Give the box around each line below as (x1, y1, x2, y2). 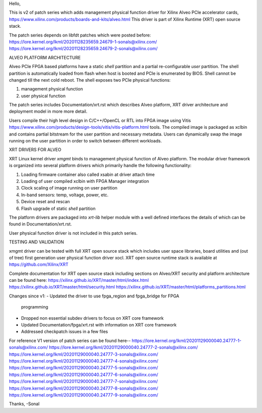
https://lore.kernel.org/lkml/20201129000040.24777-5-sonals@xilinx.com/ (9, 365, 159, 371)
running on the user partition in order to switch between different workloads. (9, 138, 162, 144)
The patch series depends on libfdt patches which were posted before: (9, 32, 151, 38)
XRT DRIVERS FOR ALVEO (9, 147, 62, 153)
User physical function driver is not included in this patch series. (9, 230, 138, 236)
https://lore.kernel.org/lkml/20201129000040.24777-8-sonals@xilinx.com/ (9, 385, 159, 391)
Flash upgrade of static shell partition (21, 206, 96, 211)
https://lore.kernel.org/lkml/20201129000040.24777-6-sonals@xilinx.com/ (9, 372, 159, 378)
